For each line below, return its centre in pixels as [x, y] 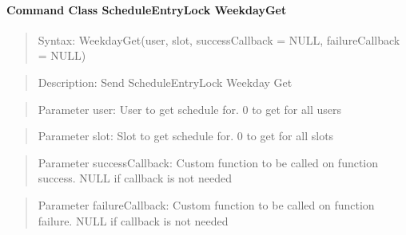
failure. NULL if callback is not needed [133, 220]
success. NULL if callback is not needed [135, 178]
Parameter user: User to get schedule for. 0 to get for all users [189, 109]
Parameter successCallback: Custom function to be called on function [208, 162]
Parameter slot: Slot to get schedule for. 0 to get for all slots [186, 136]
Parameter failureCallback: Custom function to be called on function [206, 204]
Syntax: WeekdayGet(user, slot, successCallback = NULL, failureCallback [219, 39]
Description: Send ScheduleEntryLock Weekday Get [165, 82]
